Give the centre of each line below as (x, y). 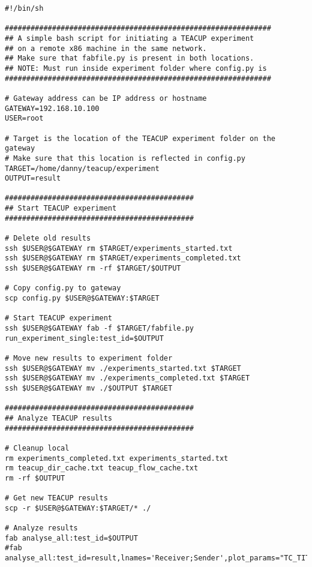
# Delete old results (48, 238)
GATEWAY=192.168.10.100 (52, 108)
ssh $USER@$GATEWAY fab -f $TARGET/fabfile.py (99, 328)
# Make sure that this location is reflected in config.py (125, 158)
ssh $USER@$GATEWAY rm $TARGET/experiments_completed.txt (123, 258)
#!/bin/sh (24, 8)
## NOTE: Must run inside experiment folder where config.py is (136, 68)
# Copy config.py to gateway (63, 288)
